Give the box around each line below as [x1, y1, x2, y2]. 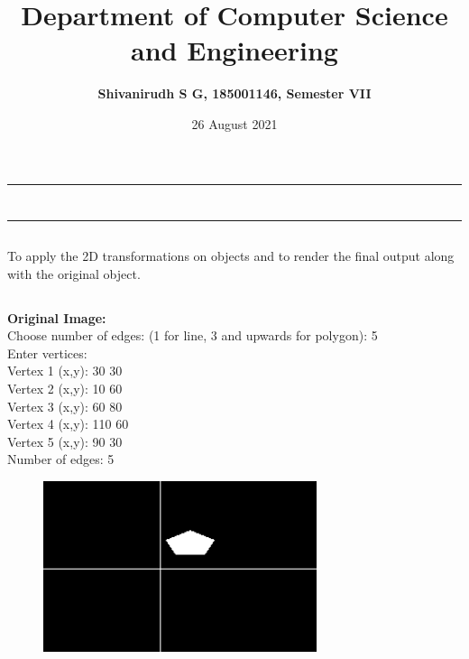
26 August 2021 [191, 114, 278, 133]
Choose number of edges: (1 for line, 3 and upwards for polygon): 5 [7, 326, 378, 345]
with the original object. [7, 264, 141, 283]
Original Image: [7, 308, 106, 327]
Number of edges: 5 [7, 450, 115, 469]
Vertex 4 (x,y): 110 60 [7, 414, 129, 433]
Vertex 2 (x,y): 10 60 [7, 379, 123, 398]
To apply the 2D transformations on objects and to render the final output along [7, 246, 455, 265]
